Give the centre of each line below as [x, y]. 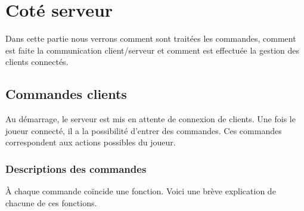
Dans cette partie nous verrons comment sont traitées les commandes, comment [151, 38]
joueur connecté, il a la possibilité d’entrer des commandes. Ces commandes [144, 130]
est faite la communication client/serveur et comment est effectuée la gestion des [153, 50]
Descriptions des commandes [76, 168]
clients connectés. [37, 62]
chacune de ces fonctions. [51, 202]
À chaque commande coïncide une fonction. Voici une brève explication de [141, 191]
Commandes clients [66, 94]
